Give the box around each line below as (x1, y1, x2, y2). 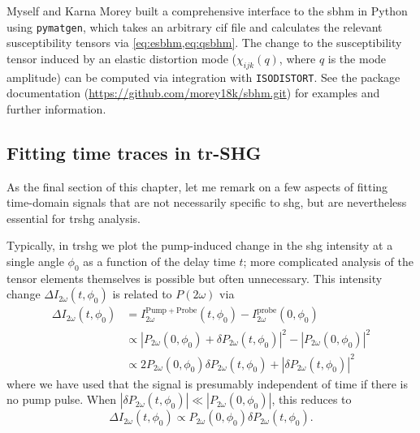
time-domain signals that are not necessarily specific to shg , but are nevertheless (6, 194, 407, 211)
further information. (6, 100, 106, 117)
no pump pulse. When (6, 391, 117, 408)
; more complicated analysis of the (243, 253, 414, 270)
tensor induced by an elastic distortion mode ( (6, 49, 237, 66)
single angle (6, 253, 64, 270)
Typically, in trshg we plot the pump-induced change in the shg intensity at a (6, 237, 393, 254)
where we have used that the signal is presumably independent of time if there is (6, 375, 408, 392)
